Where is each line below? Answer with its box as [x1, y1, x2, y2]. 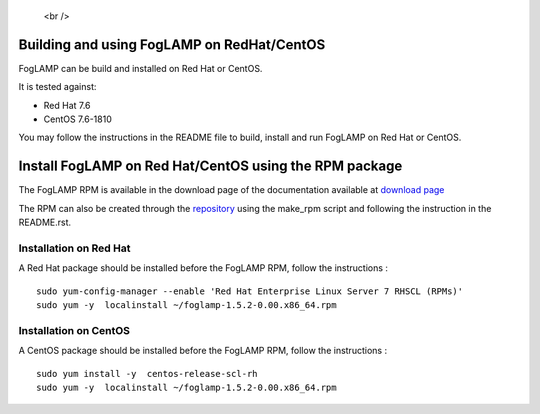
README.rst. [18, 216, 72, 229]
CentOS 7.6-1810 [43, 113, 112, 125]
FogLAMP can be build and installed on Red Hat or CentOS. [18, 62, 263, 74]
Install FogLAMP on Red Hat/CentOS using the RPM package [18, 158, 403, 175]
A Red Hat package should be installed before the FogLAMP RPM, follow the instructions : [18, 262, 389, 274]
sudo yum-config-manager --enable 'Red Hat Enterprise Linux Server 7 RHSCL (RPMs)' [36, 285, 464, 297]
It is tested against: [18, 81, 97, 93]
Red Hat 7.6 [43, 99, 91, 111]
